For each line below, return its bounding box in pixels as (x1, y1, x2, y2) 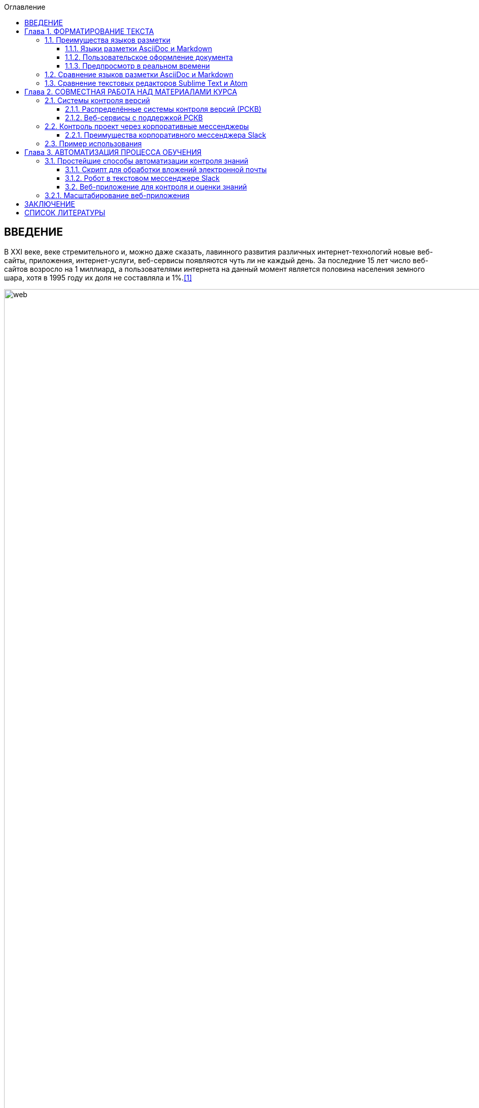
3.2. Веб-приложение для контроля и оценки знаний (65, 182, 247, 191)
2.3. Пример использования (45, 139, 142, 148)
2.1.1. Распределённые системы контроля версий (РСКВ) (65, 105, 262, 113)
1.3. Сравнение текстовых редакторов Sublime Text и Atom (45, 79, 248, 87)
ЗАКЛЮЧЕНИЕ (24, 200, 75, 208)
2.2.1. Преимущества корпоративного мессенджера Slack (65, 131, 266, 139)
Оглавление (4, 3, 46, 11)
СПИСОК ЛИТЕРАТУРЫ (24, 208, 106, 217)
